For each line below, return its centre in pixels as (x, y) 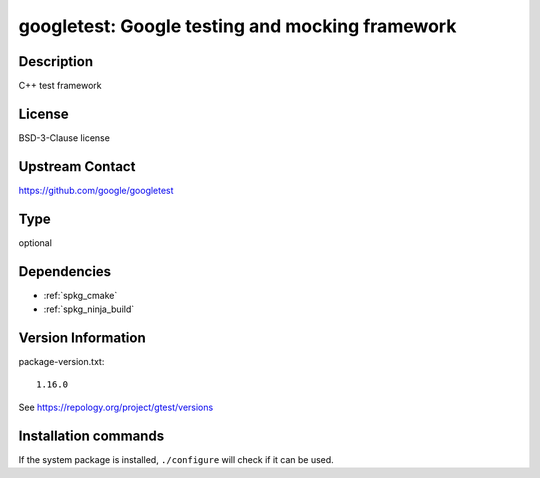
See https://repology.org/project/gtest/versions (116, 407)
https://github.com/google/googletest (96, 190)
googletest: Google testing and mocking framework (237, 26)
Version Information (82, 337)
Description (56, 61)
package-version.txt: (61, 361)
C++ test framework (60, 86)
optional (35, 242)
